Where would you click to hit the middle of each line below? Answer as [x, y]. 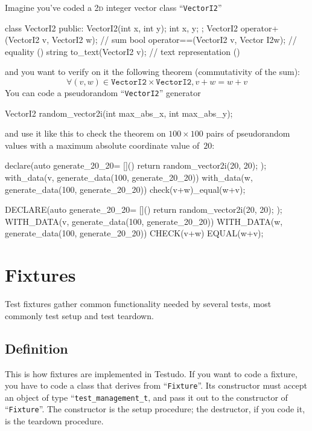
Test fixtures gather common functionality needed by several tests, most [138, 304]
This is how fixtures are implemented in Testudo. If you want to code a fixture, [151, 373]
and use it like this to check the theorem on [85, 133]
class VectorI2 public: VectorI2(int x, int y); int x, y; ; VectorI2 [122, 28]
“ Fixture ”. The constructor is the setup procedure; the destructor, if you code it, [155, 409]
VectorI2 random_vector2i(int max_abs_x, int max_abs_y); [119, 113]
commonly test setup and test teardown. [79, 315]
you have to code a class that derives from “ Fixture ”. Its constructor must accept [156, 385]
